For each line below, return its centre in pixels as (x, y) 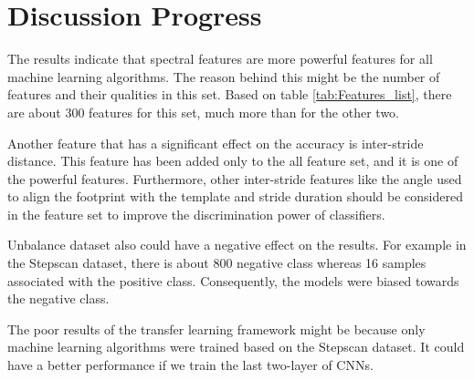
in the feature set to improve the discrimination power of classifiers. (196, 214)
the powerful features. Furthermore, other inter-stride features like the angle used (235, 178)
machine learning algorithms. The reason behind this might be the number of (224, 76)
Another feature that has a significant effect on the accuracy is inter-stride (216, 143)
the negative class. (58, 298)
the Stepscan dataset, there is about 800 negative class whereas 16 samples (217, 263)
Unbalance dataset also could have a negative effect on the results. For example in (237, 245)
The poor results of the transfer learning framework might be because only (216, 329)
